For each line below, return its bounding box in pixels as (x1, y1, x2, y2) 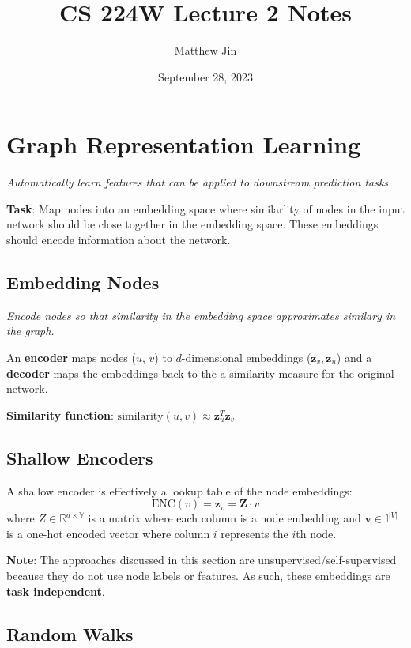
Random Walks (6, 621, 134, 646)
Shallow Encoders (6, 445, 153, 469)
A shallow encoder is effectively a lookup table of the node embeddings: (6, 482, 353, 499)
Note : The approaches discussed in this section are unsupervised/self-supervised (6, 552, 397, 568)
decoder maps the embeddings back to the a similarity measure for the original (6, 364, 394, 381)
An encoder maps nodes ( (6, 349, 136, 366)
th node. (296, 525, 337, 541)
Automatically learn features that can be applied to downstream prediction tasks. (6, 174, 392, 190)
